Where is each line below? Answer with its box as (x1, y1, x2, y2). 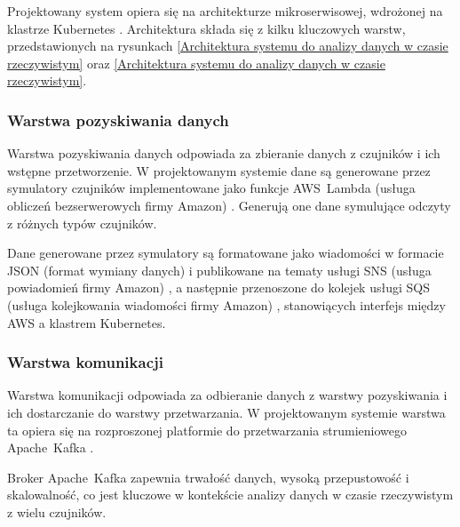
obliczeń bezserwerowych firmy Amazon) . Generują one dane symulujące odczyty (7, 196, 451, 214)
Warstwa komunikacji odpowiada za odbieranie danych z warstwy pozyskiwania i (7, 386, 448, 404)
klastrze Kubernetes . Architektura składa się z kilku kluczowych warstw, (7, 19, 406, 37)
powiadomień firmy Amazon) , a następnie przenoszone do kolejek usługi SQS (7, 278, 430, 297)
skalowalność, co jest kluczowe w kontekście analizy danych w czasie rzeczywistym (7, 485, 454, 504)
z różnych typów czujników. (7, 213, 157, 232)
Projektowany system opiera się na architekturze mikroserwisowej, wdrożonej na (7, 2, 443, 20)
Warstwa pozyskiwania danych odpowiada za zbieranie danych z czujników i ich (7, 144, 440, 163)
